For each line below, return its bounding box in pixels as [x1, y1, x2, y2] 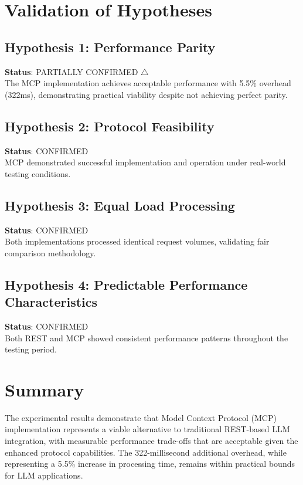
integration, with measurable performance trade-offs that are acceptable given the [5, 435, 298, 447]
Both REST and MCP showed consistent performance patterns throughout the [5, 331, 288, 344]
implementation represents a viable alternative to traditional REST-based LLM [5, 423, 290, 435]
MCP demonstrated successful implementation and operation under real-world [5, 156, 286, 168]
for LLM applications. [5, 469, 83, 481]
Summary [5, 377, 84, 401]
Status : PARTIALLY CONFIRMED [5, 65, 138, 77]
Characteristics [5, 293, 98, 311]
